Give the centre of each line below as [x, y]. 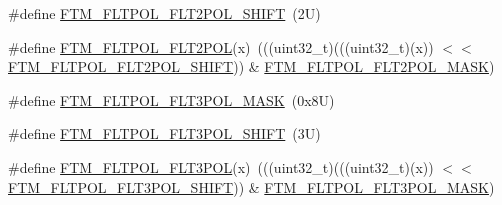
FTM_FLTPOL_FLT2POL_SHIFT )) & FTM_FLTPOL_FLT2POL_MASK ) [251, 66]
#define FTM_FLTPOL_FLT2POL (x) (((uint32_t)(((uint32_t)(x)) [221, 46]
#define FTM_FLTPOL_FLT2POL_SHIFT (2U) [164, 13]
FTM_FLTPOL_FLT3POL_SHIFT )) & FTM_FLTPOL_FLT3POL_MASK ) [251, 186]
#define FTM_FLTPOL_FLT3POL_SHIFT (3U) [164, 133]
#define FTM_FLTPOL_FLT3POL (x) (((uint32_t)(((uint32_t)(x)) [221, 166]
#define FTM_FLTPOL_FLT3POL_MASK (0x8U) [171, 99]
